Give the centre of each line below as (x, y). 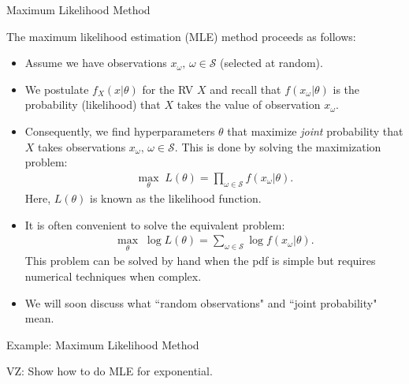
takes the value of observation (249, 104)
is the (346, 89)
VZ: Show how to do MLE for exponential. (110, 371)
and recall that (245, 89)
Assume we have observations (96, 63)
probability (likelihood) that (93, 104)
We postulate (57, 89)
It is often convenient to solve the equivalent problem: (155, 224)
